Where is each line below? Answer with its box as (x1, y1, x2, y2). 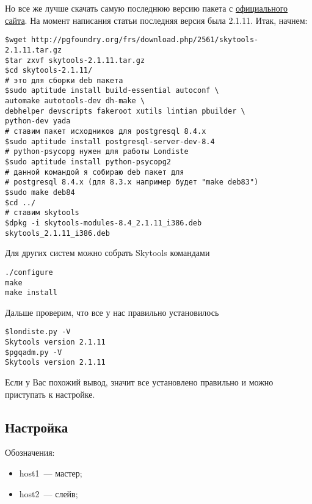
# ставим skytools (5, 208, 79, 217)
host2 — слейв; (19, 487, 78, 500)
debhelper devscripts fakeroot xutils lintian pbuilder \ (5, 106, 245, 115)
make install (5, 288, 57, 298)
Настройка (5, 417, 68, 436)
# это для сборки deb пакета (5, 76, 123, 85)
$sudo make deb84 (5, 188, 75, 197)
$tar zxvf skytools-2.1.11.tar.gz (5, 56, 145, 65)
